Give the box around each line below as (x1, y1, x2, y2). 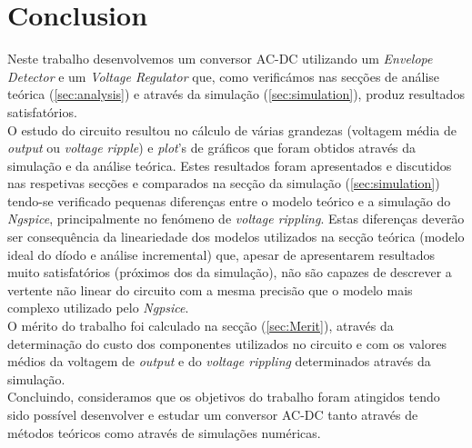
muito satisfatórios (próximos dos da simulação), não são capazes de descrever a (7, 263, 452, 282)
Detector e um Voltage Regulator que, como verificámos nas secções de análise (7, 66, 440, 85)
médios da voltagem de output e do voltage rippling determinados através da (7, 352, 431, 371)
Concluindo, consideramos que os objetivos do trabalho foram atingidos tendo (7, 387, 440, 406)
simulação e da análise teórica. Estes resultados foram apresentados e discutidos (7, 155, 452, 174)
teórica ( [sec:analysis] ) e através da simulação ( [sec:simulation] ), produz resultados (7, 85, 465, 104)
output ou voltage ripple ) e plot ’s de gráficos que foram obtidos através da (7, 138, 417, 157)
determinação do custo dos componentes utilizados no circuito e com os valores (7, 334, 447, 353)
